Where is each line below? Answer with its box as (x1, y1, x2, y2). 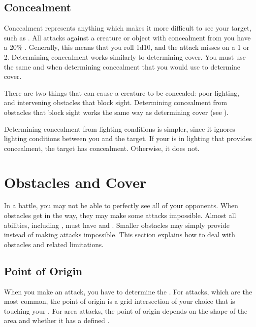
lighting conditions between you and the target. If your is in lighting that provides (4, 133, 252, 144)
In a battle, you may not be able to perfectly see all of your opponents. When (4, 200, 238, 211)
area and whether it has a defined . (4, 315, 110, 326)
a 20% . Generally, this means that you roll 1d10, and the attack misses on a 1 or (4, 42, 250, 52)
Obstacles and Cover (4, 172, 147, 192)
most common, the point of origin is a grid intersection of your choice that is (4, 296, 235, 306)
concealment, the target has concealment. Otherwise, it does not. (4, 143, 200, 153)
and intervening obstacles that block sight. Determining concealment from (4, 97, 227, 108)
